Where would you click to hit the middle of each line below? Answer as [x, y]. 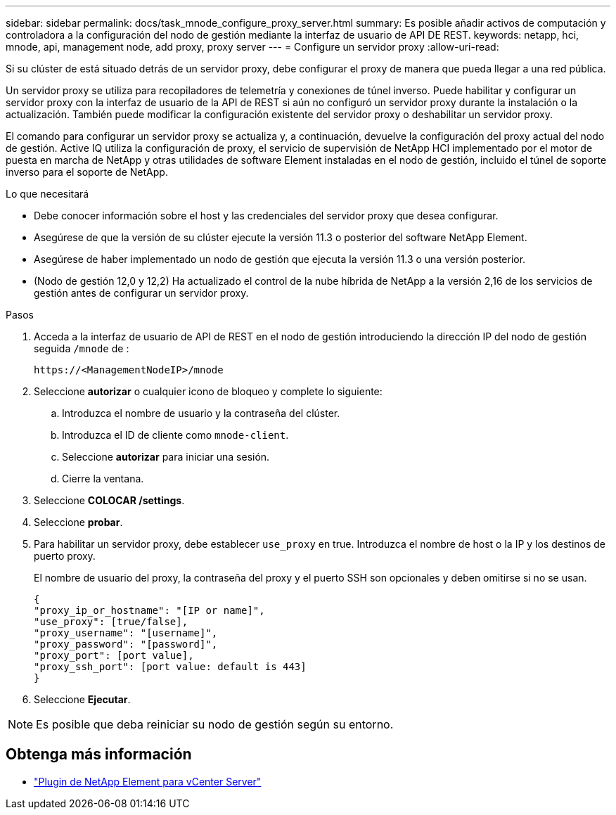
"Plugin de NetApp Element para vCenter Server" [148, 781]
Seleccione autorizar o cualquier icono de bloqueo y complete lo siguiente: [208, 391]
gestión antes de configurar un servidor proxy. [141, 293]
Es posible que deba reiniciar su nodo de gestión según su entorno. [215, 724]
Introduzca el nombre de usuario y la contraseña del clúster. [201, 413]
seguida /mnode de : [82, 348]
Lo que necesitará [47, 194]
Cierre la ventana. [103, 479]
